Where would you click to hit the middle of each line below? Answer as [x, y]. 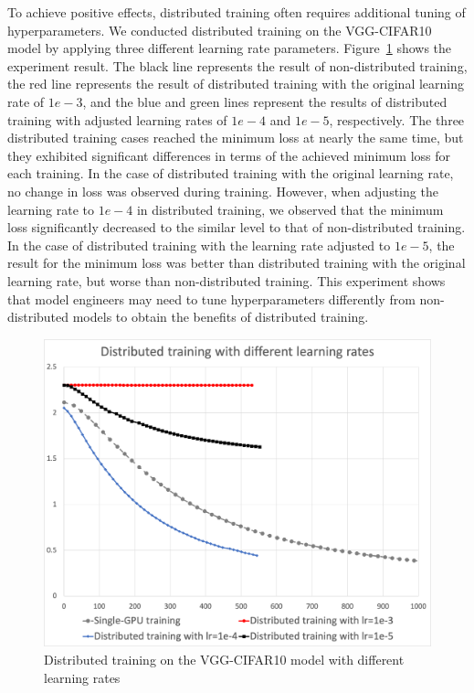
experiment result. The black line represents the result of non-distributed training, [237, 65]
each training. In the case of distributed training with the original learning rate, [231, 173]
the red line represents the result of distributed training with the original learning [236, 84]
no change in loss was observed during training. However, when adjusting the [223, 191]
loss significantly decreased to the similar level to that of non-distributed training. [237, 227]
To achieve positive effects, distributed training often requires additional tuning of [237, 12]
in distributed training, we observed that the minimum [290, 209]
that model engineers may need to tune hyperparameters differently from [211, 299]
